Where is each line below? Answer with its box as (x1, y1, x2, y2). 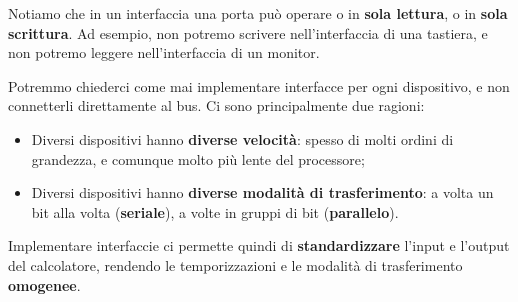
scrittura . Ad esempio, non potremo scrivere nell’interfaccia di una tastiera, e (8, 22, 488, 43)
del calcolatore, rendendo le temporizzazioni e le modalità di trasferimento (8, 254, 463, 275)
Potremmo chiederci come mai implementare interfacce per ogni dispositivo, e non (8, 75, 510, 96)
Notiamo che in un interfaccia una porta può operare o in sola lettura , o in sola (8, 3, 508, 23)
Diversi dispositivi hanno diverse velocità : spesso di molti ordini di (31, 128, 454, 149)
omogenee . (8, 274, 81, 295)
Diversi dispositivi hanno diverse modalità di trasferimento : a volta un (31, 182, 494, 203)
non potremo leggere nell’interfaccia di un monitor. (8, 42, 320, 63)
